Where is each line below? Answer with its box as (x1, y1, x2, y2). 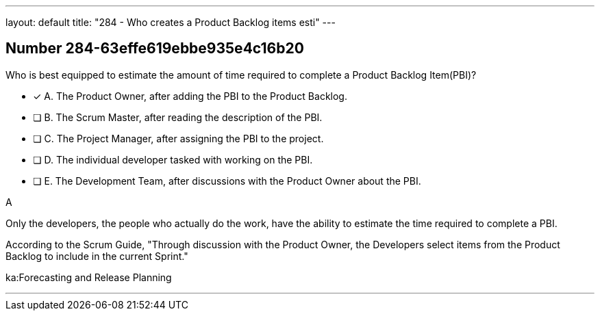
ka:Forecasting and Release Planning (5, 271, 172, 283)
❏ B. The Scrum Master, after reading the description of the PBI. (33, 111, 323, 123)
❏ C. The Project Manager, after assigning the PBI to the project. (33, 132, 324, 144)
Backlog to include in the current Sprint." (5, 250, 188, 262)
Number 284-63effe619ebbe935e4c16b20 (5, 40, 304, 57)
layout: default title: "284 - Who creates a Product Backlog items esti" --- (5, 16, 336, 28)
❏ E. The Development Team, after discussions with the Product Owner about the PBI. (33, 174, 421, 187)
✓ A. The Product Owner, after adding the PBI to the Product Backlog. (33, 90, 347, 102)
